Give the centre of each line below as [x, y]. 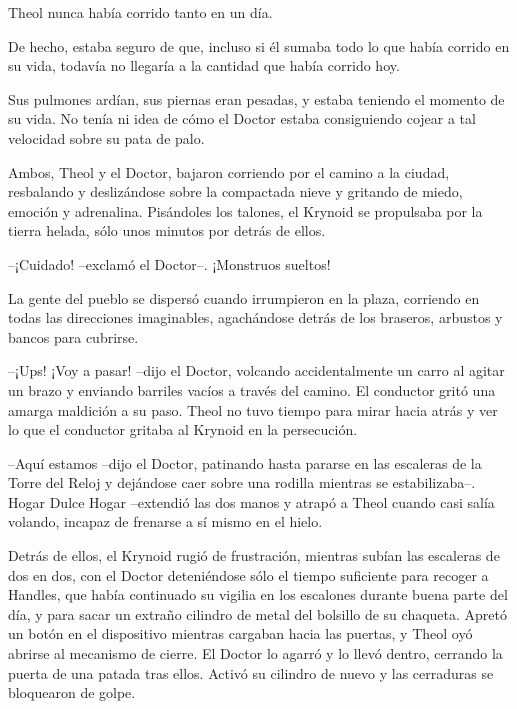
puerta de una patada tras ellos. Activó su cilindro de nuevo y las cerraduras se [251, 672]
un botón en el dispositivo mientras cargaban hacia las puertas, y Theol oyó [240, 633]
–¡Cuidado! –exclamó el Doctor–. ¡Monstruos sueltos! [169, 263]
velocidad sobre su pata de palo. [106, 137]
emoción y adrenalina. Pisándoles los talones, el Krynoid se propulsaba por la [245, 210]
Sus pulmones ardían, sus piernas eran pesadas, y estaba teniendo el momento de [256, 98]
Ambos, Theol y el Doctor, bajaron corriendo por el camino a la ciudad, [229, 171]
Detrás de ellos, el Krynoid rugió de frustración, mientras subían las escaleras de [254, 555]
